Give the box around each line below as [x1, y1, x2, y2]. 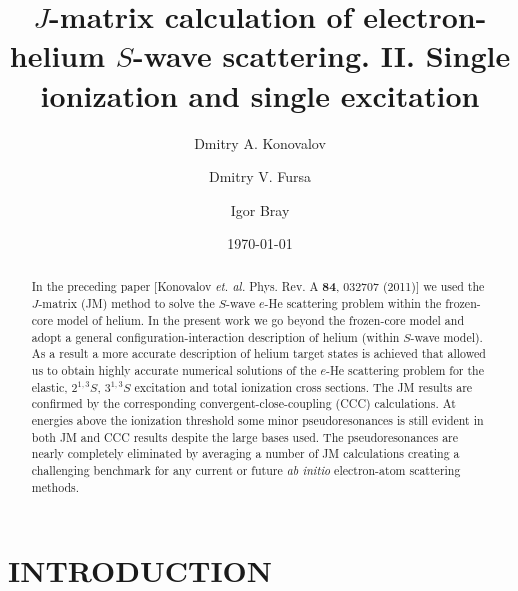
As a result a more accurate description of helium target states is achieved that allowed [31, 345, 486, 362]
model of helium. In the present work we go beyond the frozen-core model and [56, 311, 465, 328]
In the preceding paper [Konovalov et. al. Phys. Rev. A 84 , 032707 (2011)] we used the [31, 277, 485, 295]
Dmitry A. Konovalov [194, 132, 326, 153]
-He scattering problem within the [264, 295, 442, 312]
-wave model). [410, 328, 483, 345]
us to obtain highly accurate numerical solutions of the [31, 361, 317, 378]
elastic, [31, 378, 68, 395]
